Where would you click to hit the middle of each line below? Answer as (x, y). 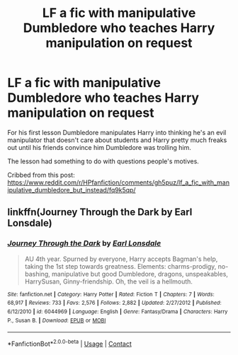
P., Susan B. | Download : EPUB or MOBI (57, 320)
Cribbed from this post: (41, 175)
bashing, (38, 274)
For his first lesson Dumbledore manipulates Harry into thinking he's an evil (117, 132)
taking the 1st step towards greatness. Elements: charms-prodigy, (120, 266)
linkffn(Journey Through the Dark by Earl (100, 213)
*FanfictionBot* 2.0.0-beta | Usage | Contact (70, 343)
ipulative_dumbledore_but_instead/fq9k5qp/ (72, 190)
